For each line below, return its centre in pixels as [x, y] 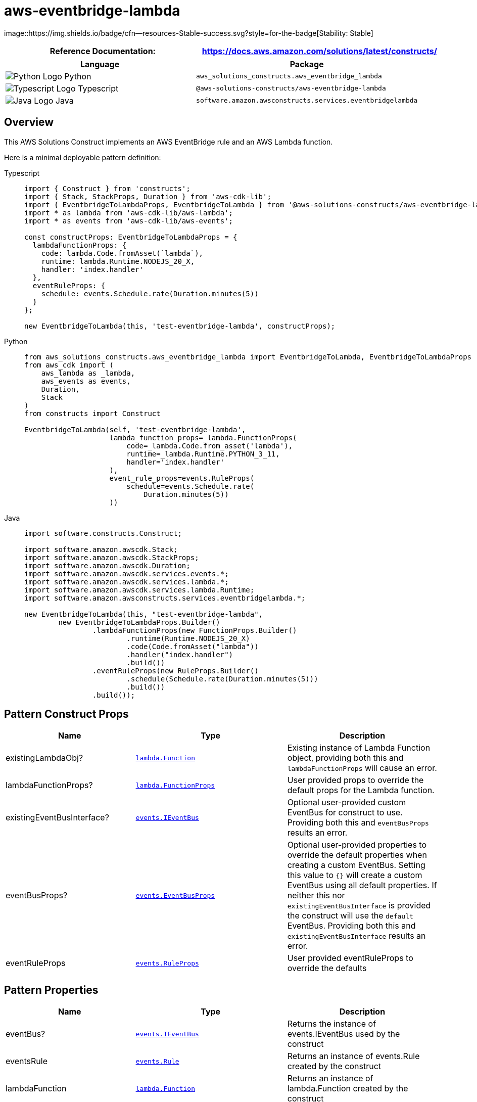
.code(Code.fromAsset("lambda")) [193, 646]
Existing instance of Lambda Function [359, 748]
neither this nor [316, 896]
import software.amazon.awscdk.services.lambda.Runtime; [139, 590]
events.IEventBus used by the [344, 1034]
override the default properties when [357, 855]
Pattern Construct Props [66, 714]
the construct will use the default [350, 916]
